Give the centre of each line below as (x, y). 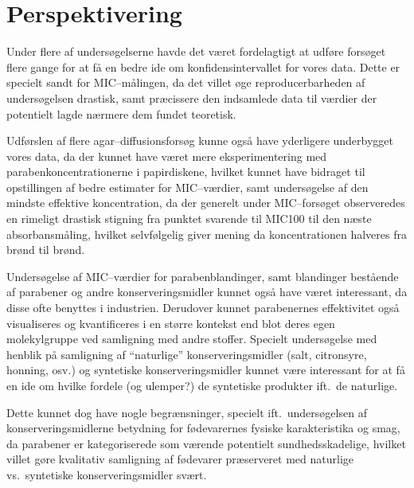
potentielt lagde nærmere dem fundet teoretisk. (121, 113)
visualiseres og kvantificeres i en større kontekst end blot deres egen (171, 323)
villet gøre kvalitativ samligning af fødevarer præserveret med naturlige (180, 459)
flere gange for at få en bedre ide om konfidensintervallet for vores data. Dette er (203, 66)
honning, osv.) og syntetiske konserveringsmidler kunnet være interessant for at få (206, 370)
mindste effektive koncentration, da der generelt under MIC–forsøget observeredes (206, 203)
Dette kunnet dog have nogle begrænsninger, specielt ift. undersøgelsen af (187, 412)
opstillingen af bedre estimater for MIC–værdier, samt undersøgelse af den (187, 187)
